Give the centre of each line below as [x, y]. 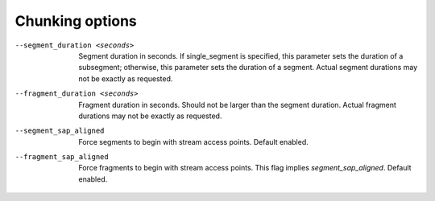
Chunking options [76, 21]
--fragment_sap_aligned [62, 157]
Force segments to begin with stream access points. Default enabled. [194, 142]
